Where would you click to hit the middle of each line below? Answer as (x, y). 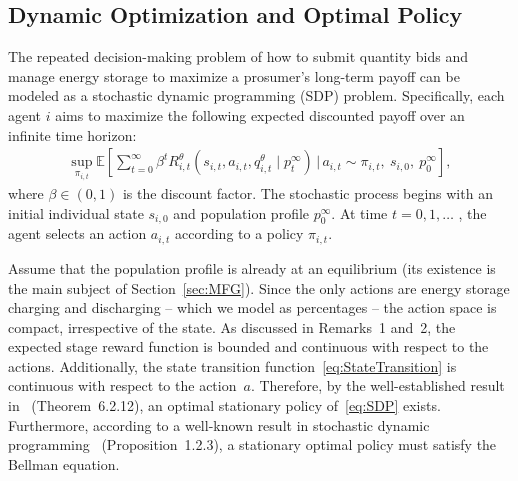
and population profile (241, 212)
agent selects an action (77, 233)
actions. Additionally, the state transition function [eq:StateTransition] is (232, 365)
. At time (359, 212)
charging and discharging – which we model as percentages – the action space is (252, 307)
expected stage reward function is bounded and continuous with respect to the (248, 346)
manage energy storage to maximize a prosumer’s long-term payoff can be (234, 75)
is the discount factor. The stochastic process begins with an (307, 193)
